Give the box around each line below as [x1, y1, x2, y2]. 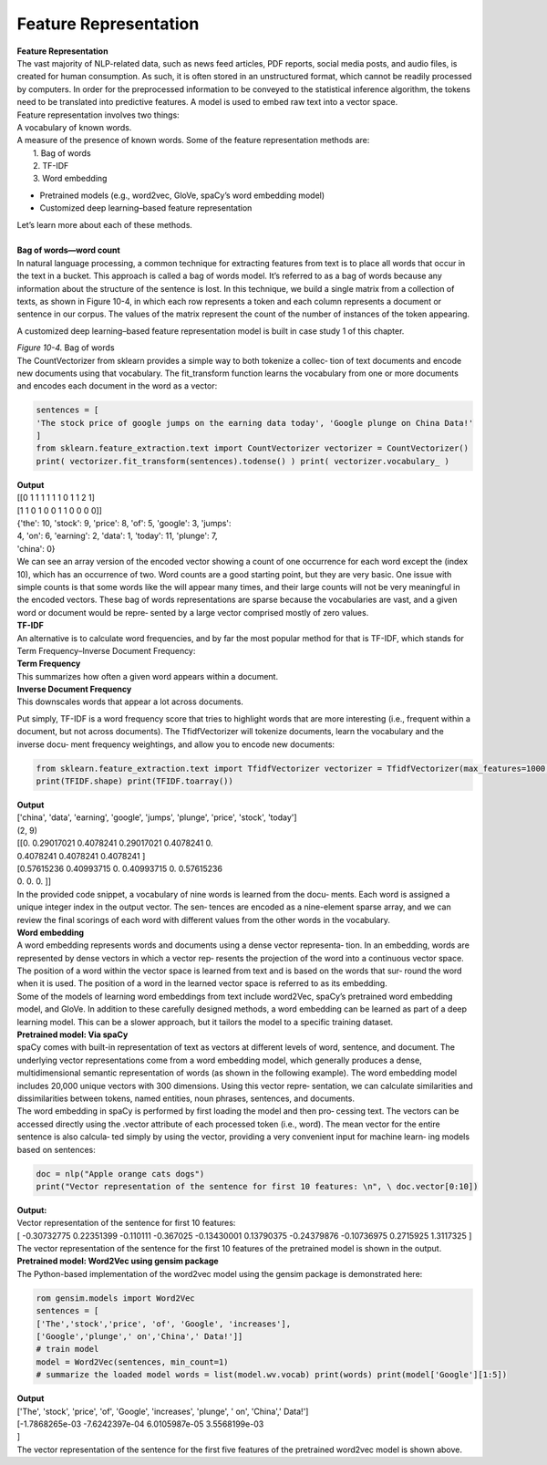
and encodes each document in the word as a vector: [16, 380, 218, 391]
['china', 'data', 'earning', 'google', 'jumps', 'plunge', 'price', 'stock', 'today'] [16, 812, 297, 823]
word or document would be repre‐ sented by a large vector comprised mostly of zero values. [16, 607, 369, 618]
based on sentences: [16, 1144, 96, 1155]
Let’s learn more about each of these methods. [16, 219, 193, 230]
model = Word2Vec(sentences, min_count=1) [36, 1356, 229, 1367]
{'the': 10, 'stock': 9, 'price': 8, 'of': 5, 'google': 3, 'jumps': [16, 518, 232, 529]
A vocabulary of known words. [16, 121, 132, 132]
